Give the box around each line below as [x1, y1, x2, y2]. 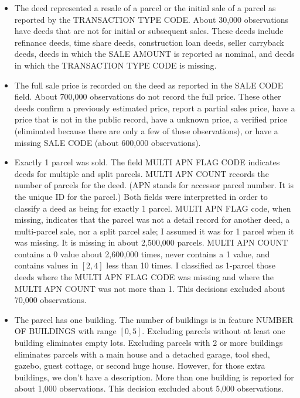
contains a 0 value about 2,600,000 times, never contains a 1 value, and [14, 247, 270, 260]
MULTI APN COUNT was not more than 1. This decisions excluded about [14, 282, 285, 294]
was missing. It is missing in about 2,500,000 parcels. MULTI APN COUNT [14, 236, 288, 249]
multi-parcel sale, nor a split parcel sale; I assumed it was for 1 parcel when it [14, 224, 294, 237]
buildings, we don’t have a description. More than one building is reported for [14, 370, 294, 383]
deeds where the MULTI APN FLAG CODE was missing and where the [14, 271, 274, 283]
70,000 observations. [14, 294, 87, 306]
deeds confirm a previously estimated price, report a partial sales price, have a [14, 101, 295, 114]
